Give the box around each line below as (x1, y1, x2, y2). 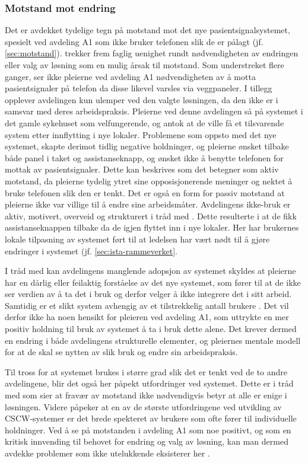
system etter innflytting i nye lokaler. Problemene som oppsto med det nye (5, 128, 277, 141)
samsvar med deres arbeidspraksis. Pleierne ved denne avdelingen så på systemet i (5, 105, 303, 117)
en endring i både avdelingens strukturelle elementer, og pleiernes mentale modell (5, 334, 301, 346)
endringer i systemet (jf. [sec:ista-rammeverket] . (5, 244, 177, 257)
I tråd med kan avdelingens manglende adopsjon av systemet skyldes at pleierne (5, 264, 296, 277)
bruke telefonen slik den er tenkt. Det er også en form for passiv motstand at (5, 186, 285, 199)
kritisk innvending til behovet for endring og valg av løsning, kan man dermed (5, 435, 288, 448)
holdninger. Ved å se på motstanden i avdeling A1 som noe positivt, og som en (5, 423, 291, 436)
